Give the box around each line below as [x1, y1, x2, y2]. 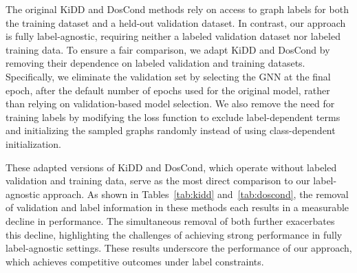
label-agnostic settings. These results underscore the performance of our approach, [6, 241, 352, 255]
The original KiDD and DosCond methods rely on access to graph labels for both [6, 2, 349, 16]
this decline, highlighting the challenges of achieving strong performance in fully [6, 227, 343, 241]
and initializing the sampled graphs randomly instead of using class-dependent [6, 123, 336, 138]
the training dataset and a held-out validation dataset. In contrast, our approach [6, 15, 346, 30]
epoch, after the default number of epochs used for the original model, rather [6, 83, 330, 97]
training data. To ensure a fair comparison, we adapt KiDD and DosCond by [6, 42, 330, 56]
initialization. [6, 136, 61, 151]
